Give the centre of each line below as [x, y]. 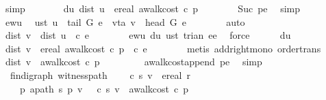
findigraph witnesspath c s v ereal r [100, 74]
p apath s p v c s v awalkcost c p [104, 88]
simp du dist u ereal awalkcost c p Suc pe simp [153, 8]
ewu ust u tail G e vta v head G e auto [125, 21]
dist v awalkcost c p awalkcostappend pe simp [134, 62]
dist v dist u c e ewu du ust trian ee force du [148, 35]
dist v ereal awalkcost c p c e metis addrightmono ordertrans [163, 48]
